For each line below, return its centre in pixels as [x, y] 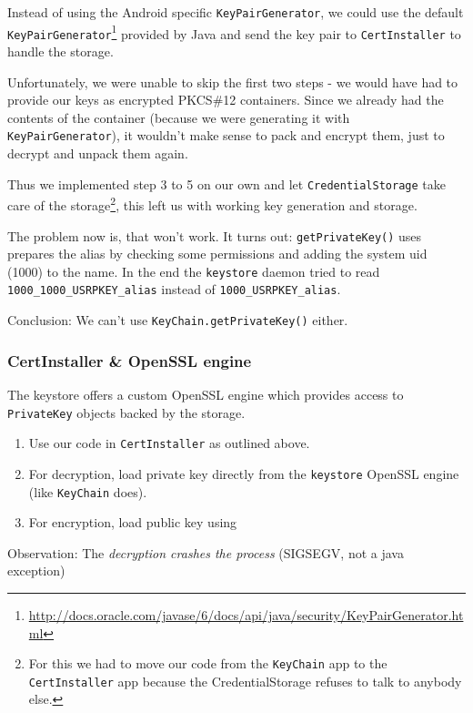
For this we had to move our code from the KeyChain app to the [208, 663]
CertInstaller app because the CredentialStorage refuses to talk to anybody [245, 681]
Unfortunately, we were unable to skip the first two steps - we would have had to [233, 81]
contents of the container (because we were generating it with [179, 117]
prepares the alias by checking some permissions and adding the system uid [217, 254]
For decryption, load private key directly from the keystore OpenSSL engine [244, 473]
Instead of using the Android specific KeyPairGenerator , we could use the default [236, 12]
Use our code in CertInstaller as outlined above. [169, 443]
